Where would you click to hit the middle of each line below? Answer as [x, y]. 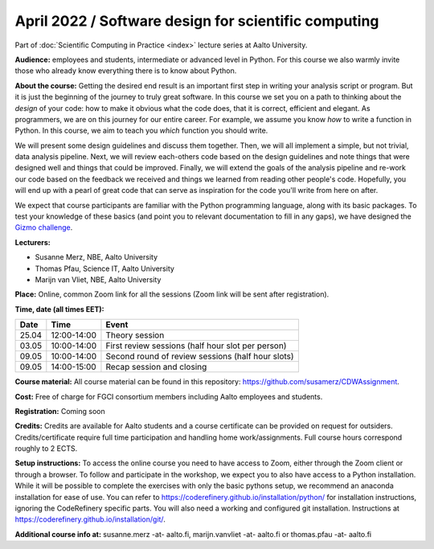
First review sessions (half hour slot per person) [196, 346]
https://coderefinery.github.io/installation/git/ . [90, 519]
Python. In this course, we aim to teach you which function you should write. [141, 131]
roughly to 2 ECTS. [46, 449]
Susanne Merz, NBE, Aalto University [96, 257]
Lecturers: [33, 242]
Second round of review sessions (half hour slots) [200, 356]
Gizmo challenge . [44, 227]
